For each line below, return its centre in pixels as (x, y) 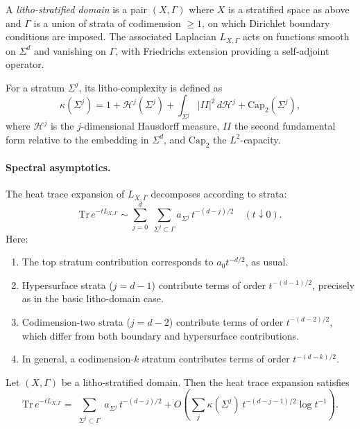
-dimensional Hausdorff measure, (150, 126)
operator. (25, 64)
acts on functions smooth (296, 36)
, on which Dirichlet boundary (266, 23)
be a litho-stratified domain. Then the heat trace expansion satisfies (205, 382)
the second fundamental (285, 126)
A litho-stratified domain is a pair (77, 9)
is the (62, 126)
